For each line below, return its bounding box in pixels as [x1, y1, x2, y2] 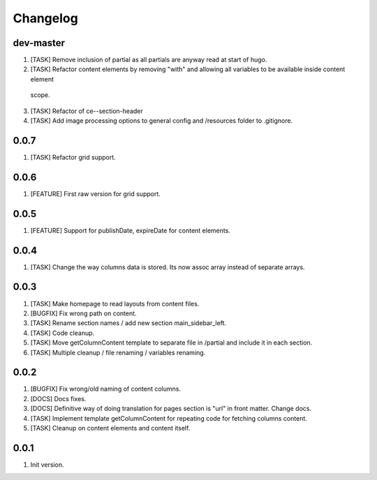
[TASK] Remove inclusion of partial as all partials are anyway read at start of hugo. [30, 56, 267, 64]
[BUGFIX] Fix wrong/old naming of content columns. [30, 384, 182, 393]
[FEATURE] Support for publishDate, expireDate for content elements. [30, 226, 230, 234]
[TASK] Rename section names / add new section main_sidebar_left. [30, 319, 227, 327]
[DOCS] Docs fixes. [30, 394, 87, 403]
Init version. [30, 460, 64, 469]
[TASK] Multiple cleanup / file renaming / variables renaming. [30, 348, 206, 357]
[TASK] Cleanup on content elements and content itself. [30, 423, 191, 432]
